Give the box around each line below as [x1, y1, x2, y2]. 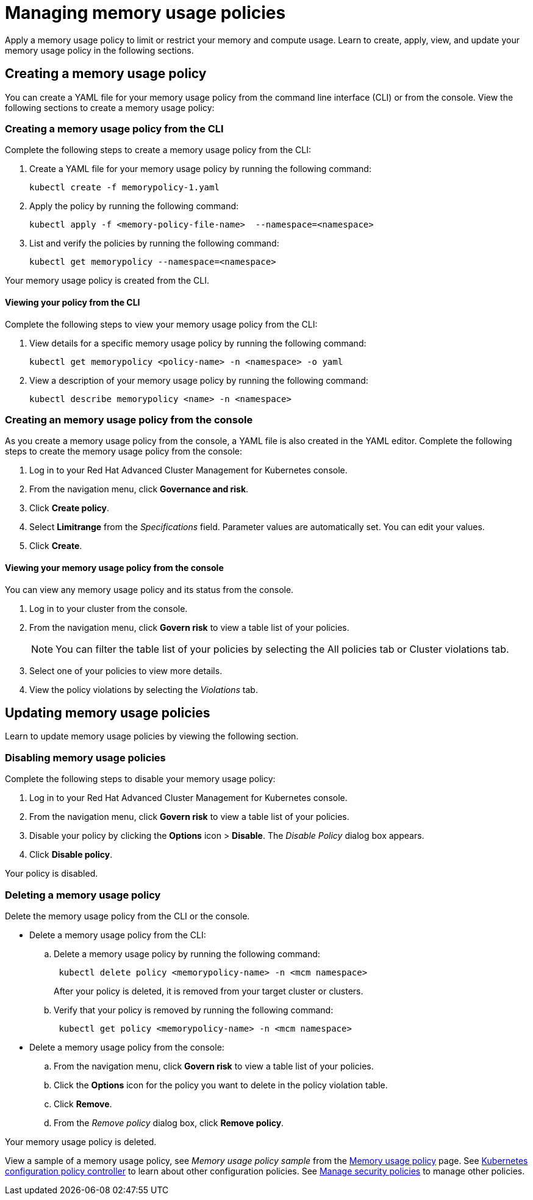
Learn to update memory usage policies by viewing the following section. [5, 731, 299, 742]
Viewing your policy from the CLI [5, 296, 140, 307]
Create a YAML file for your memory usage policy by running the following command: [29, 163, 371, 174]
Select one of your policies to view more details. [29, 665, 223, 676]
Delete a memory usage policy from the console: [29, 1041, 224, 1052]
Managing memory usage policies [5, 2, 286, 23]
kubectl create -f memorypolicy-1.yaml [29, 182, 220, 193]
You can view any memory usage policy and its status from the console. [5, 584, 294, 595]
